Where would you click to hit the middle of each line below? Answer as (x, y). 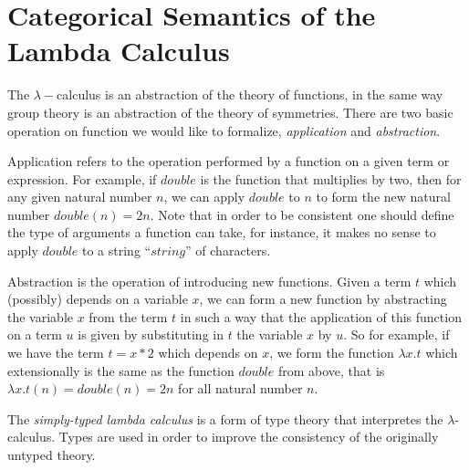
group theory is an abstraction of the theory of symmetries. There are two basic (230, 112)
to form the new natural (383, 197)
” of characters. (228, 251)
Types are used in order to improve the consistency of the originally (249, 437)
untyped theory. (52, 454)
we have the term (56, 353)
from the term (128, 316)
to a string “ (117, 251)
